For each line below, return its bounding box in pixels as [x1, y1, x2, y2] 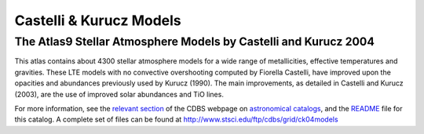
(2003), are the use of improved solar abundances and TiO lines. [14, 89, 224, 99]
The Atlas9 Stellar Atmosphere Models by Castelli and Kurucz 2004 [14, 34, 375, 49]
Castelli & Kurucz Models [14, 12, 182, 29]
